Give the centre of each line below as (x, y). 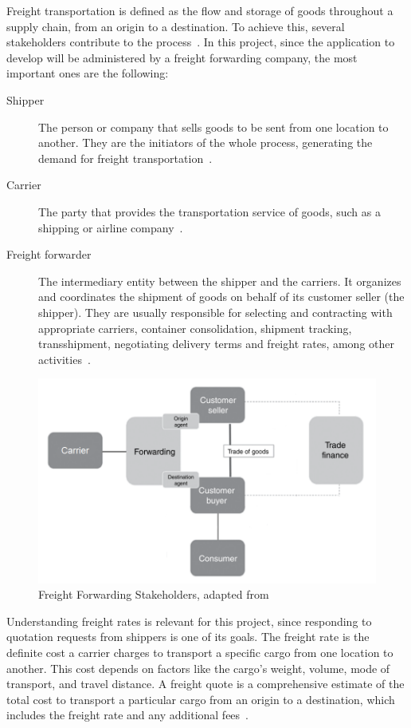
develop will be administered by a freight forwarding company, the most (182, 57)
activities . (65, 359)
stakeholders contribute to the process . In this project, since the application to (201, 42)
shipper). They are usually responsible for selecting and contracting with (215, 312)
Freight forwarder (49, 254)
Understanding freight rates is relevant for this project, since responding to (189, 621)
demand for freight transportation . (125, 158)
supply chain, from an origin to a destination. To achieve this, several (176, 26)
